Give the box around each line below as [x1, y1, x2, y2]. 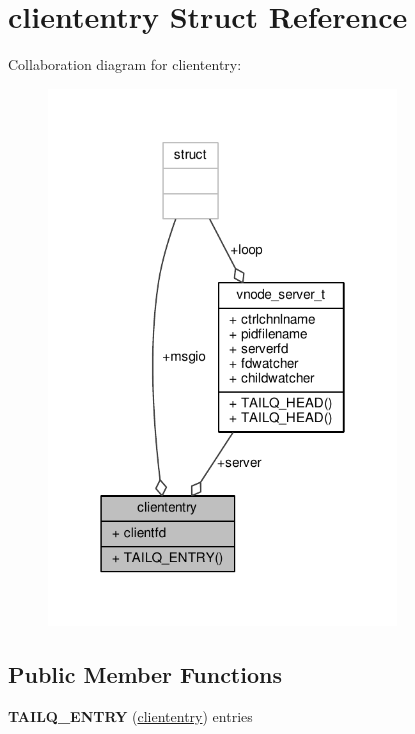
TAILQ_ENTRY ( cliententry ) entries [8, 705, 253, 726]
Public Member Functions [8, 659, 282, 690]
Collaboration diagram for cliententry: [8, 54, 242, 75]
